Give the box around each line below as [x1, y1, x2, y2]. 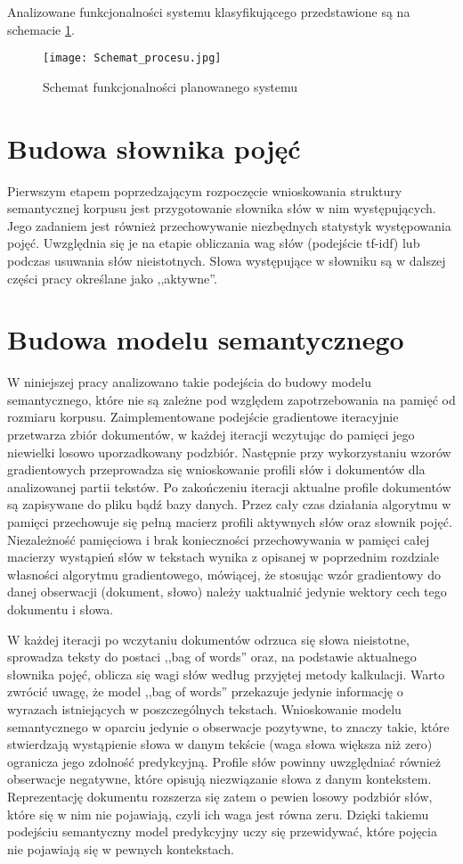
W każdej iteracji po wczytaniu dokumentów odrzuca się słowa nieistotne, [7, 629, 410, 648]
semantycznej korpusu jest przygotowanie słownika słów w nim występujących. [7, 199, 436, 218]
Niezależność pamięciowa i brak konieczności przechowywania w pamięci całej [7, 530, 430, 548]
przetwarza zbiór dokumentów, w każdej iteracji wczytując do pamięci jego [7, 425, 415, 444]
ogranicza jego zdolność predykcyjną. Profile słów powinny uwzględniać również [7, 752, 442, 770]
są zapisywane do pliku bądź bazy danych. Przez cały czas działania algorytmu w [7, 495, 451, 514]
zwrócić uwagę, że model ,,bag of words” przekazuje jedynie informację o [7, 682, 403, 701]
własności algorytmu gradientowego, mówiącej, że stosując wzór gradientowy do [7, 564, 441, 583]
